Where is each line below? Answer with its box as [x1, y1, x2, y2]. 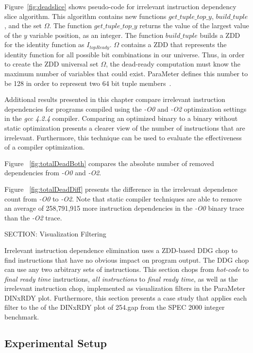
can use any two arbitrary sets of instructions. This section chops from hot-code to [4, 264, 249, 274]
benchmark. [4, 312, 39, 322]
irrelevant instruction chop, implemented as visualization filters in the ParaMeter [4, 283, 245, 293]
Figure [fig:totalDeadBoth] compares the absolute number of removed [4, 158, 214, 168]
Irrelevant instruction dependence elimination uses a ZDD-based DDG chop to [4, 245, 238, 255]
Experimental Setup [4, 336, 107, 351]
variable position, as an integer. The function [29, 30, 164, 40]
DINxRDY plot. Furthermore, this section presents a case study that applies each [4, 292, 247, 303]
